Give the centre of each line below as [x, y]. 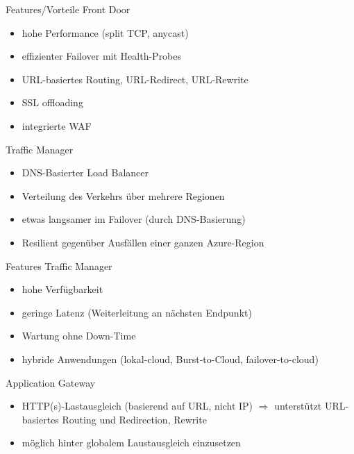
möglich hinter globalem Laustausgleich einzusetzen [131, 443]
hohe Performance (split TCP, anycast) [105, 32]
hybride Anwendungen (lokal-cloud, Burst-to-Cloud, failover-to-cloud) [170, 359]
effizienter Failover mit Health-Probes [102, 56]
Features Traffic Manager [59, 266]
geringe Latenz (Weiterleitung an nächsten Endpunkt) [137, 312]
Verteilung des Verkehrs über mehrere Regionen [123, 195]
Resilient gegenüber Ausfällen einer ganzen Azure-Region [143, 242]
